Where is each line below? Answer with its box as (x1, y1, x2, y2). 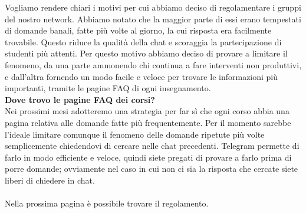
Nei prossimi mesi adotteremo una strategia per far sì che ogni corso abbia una (5, 105, 289, 117)
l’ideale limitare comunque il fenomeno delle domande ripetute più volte (5, 128, 265, 140)
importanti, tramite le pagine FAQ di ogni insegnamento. (5, 82, 211, 94)
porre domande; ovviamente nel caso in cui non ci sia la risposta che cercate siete (5, 162, 298, 175)
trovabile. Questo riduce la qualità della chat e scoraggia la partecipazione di (5, 35, 282, 48)
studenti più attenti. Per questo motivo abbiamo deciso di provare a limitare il (5, 47, 288, 59)
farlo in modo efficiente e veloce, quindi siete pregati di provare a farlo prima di (5, 151, 292, 163)
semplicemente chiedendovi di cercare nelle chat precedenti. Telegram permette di (5, 139, 300, 152)
